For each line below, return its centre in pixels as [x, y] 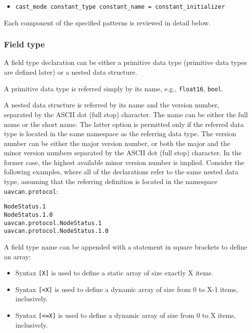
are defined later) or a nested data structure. [71, 72]
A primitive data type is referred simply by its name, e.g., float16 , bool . [114, 88]
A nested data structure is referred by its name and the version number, [112, 105]
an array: [18, 256]
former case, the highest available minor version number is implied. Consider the [124, 162]
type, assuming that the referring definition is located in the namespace [111, 181]
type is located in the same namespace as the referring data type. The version [120, 134]
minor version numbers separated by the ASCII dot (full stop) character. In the [123, 153]
